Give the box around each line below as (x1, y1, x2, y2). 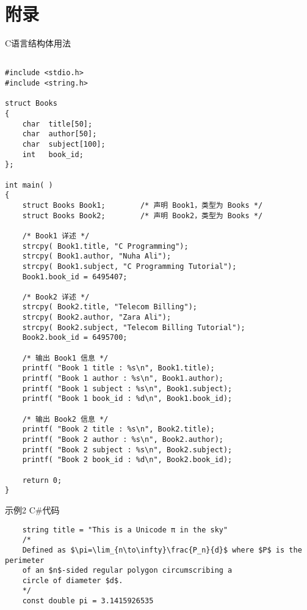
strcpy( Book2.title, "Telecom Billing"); (22, 303, 197, 312)
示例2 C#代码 (5, 503, 60, 516)
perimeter (5, 556, 45, 565)
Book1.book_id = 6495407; (22, 272, 128, 281)
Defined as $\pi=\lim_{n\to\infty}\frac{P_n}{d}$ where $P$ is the (22, 545, 302, 554)
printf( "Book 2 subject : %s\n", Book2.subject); (22, 445, 233, 454)
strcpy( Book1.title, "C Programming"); (22, 241, 189, 251)
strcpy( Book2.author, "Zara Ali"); (22, 313, 172, 322)
